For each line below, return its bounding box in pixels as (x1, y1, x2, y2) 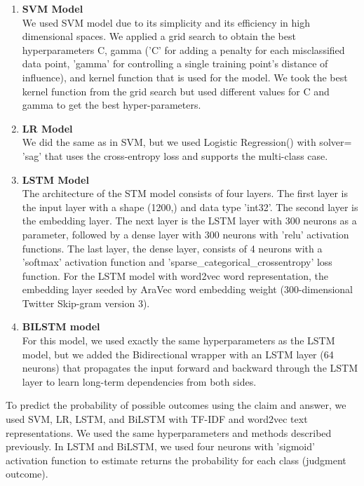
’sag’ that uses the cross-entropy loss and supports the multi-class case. (22, 148, 328, 163)
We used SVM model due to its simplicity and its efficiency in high (22, 15, 310, 29)
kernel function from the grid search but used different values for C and (22, 83, 330, 98)
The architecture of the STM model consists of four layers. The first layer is (22, 186, 349, 201)
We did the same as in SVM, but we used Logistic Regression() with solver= (22, 135, 352, 149)
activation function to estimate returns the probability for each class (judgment (6, 452, 346, 467)
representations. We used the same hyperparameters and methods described (6, 425, 332, 440)
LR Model (22, 121, 73, 135)
